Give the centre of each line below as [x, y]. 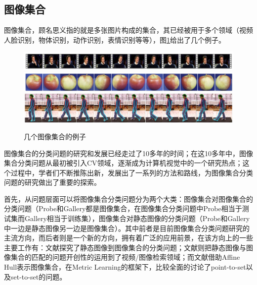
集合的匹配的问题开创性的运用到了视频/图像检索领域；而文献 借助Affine [125, 257]
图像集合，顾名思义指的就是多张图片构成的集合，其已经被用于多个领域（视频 [128, 30]
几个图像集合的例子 [55, 136]
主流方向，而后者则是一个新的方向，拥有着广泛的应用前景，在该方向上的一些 [128, 238]
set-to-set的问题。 [39, 276]
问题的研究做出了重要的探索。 [52, 182]
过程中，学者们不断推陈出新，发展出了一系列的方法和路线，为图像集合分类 [132, 172]
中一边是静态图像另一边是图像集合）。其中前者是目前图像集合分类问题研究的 [127, 228]
